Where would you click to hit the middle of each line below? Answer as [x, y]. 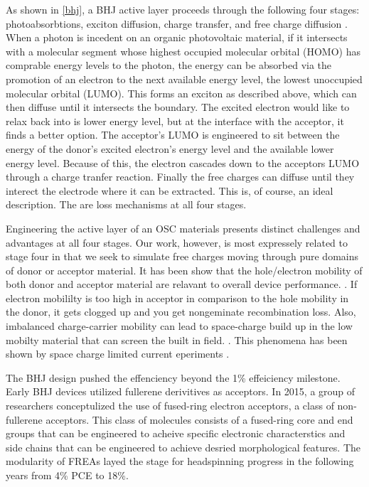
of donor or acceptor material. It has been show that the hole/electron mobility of [184, 270]
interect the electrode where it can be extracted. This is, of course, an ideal [170, 190]
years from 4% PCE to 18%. [67, 475]
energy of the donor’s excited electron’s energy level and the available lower [170, 148]
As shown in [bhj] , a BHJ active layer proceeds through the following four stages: [183, 9]
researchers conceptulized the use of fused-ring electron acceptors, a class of [170, 406]
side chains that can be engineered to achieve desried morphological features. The [183, 447]
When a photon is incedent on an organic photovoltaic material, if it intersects [177, 37]
